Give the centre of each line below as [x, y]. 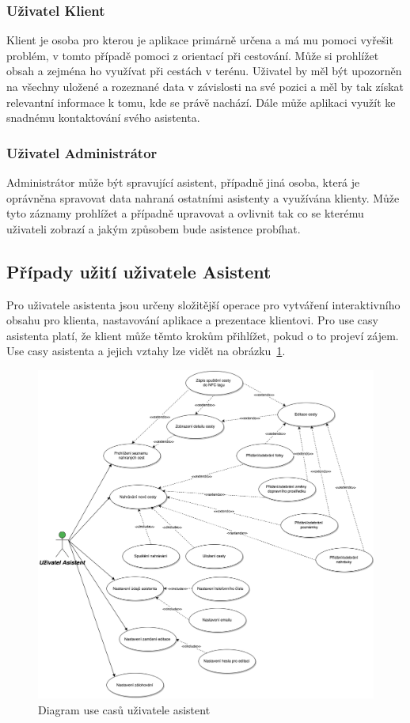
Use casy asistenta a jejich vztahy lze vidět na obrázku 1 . [146, 351]
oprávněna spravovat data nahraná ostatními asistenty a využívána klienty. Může [203, 197]
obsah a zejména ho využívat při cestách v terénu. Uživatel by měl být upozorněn [204, 71]
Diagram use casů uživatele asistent [124, 709]
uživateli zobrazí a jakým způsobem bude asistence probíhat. [154, 228]
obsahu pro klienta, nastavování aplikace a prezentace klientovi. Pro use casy [192, 320]
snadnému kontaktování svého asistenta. [103, 117]
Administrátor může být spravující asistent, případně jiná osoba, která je [183, 182]
